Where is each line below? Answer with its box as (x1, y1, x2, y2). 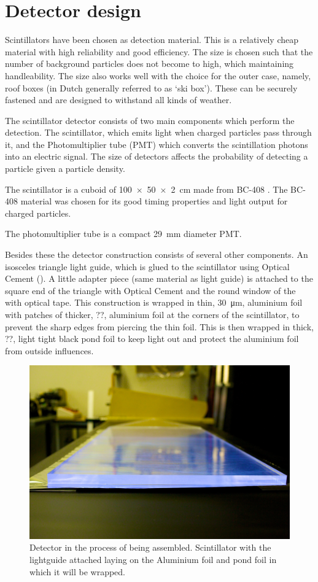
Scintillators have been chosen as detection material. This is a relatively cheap (5, 33, 299, 46)
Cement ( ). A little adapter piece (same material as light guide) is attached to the (5, 272, 313, 285)
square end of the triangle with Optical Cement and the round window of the (5, 284, 296, 297)
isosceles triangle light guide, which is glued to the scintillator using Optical (5, 260, 290, 273)
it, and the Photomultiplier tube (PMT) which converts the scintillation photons (5, 138, 308, 150)
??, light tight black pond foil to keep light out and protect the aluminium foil (5, 332, 299, 345)
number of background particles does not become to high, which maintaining (5, 57, 294, 70)
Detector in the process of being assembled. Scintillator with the (29, 541, 271, 554)
